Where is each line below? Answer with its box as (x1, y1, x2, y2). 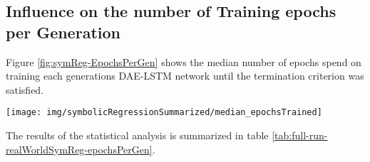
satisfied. (6, 82, 44, 97)
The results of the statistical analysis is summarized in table (6, 128, 269, 143)
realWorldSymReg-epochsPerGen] (6, 141, 153, 156)
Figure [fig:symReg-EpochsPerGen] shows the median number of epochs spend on (6, 54, 361, 69)
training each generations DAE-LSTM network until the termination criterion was (6, 68, 364, 83)
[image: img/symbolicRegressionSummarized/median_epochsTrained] (6, 107, 322, 118)
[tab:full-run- (272, 128, 328, 143)
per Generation (6, 21, 120, 43)
